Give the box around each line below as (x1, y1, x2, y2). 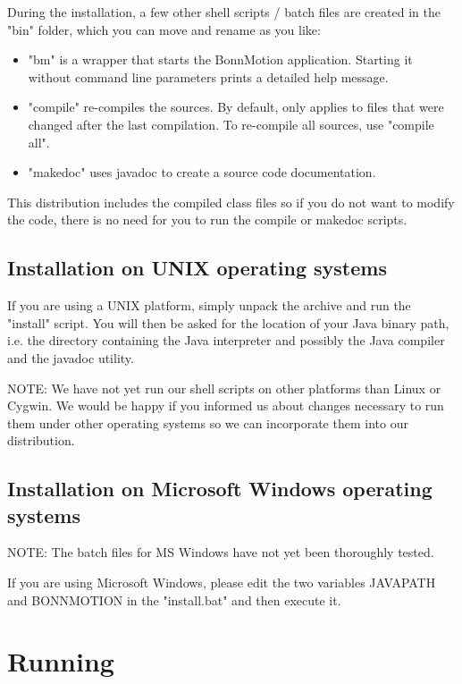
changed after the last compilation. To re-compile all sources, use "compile (28, 114, 434, 133)
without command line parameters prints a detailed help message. (28, 67, 389, 86)
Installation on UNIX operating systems (7, 254, 387, 282)
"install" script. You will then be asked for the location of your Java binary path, (7, 313, 449, 332)
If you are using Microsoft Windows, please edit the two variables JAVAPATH (7, 573, 436, 592)
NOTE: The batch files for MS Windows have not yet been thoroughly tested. (7, 543, 434, 562)
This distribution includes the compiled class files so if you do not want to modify (7, 192, 455, 211)
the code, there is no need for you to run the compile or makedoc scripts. (7, 210, 407, 229)
